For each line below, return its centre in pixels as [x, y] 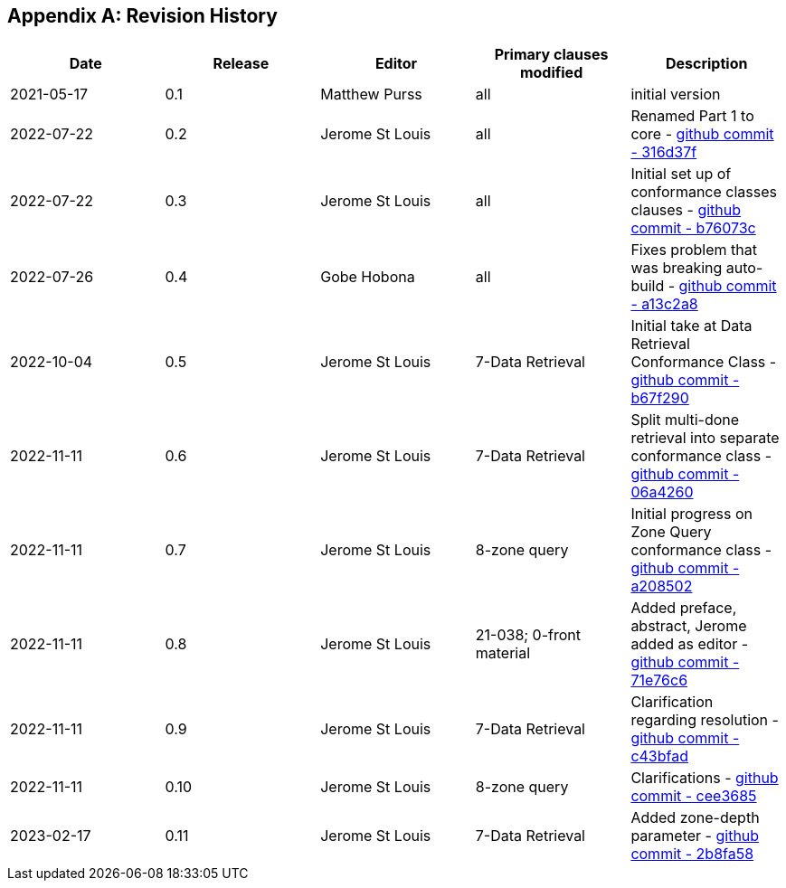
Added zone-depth [695, 818]
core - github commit [702, 134]
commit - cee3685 [694, 796]
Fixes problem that [694, 250]
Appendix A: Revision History [142, 16]
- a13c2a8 [664, 304]
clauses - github [686, 210]
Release [241, 64]
